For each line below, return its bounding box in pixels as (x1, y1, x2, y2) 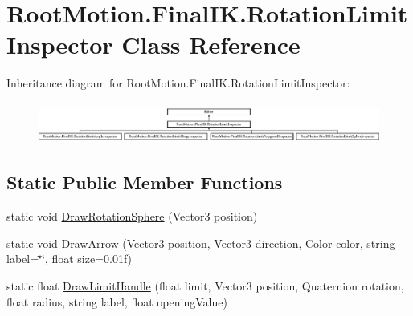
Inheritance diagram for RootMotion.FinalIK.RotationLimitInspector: (6, 75, 350, 91)
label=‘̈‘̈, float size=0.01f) (6, 250, 133, 267)
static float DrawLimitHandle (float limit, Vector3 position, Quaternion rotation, (6, 278, 404, 294)
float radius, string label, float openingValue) (6, 293, 227, 310)
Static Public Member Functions (6, 170, 283, 195)
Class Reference (121, 28, 301, 61)
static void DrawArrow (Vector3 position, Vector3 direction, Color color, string (6, 234, 395, 251)
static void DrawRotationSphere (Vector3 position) (6, 208, 258, 225)
